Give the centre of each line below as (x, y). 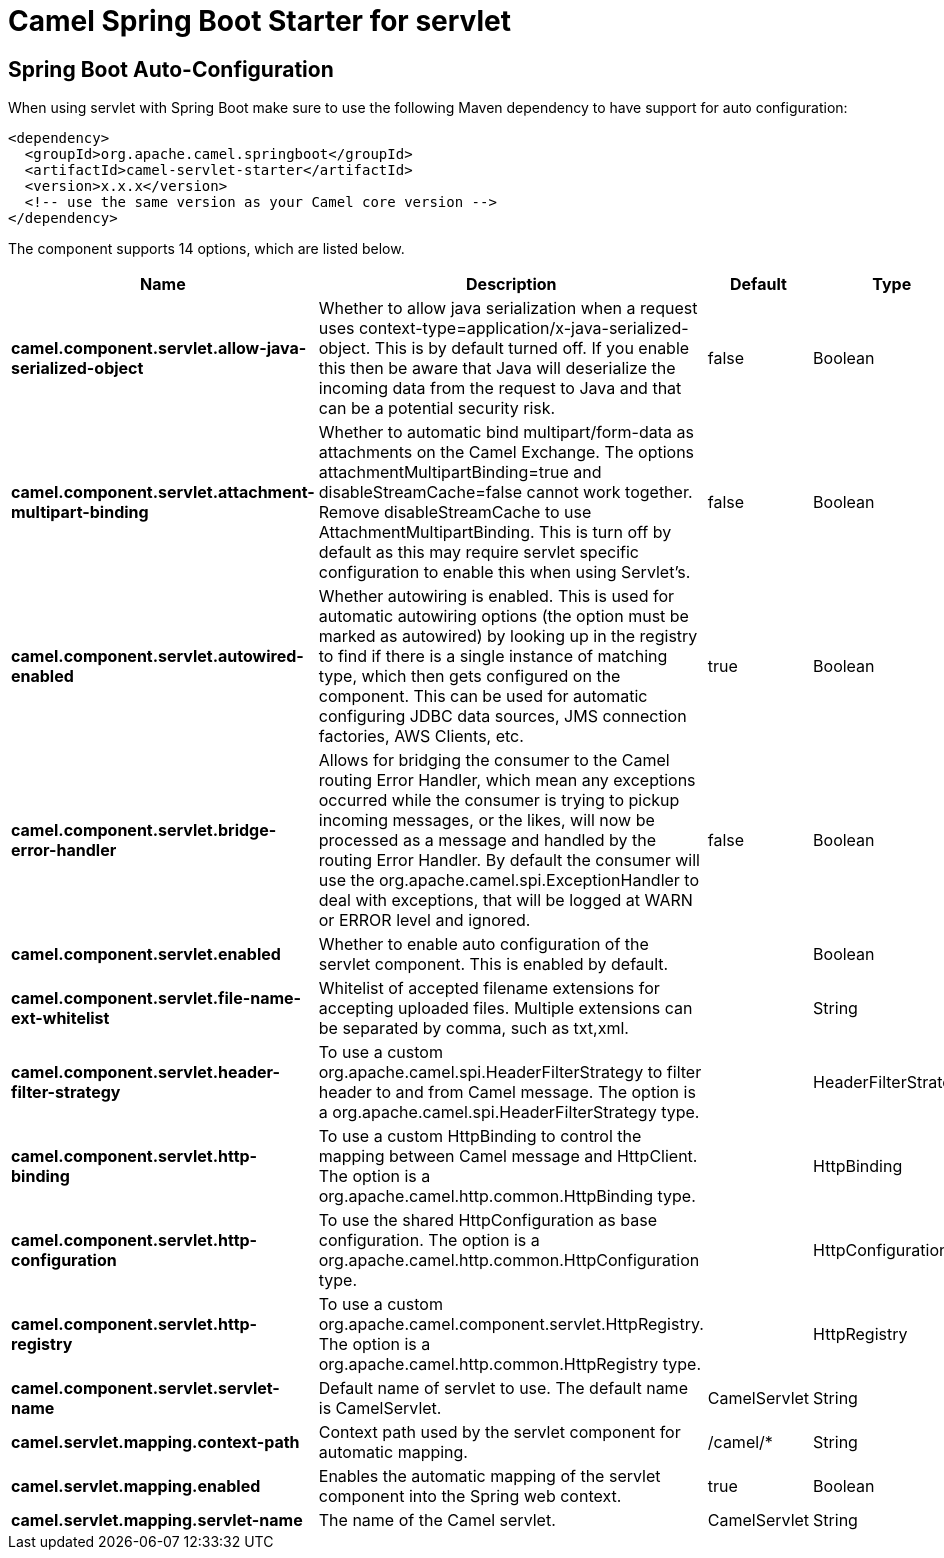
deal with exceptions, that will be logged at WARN (505, 900)
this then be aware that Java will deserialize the (497, 368)
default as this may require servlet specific (478, 552)
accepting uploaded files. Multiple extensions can (505, 1008)
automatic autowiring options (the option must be (503, 616)
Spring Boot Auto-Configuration (171, 69)
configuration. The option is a (429, 1240)
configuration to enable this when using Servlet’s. (504, 572)
